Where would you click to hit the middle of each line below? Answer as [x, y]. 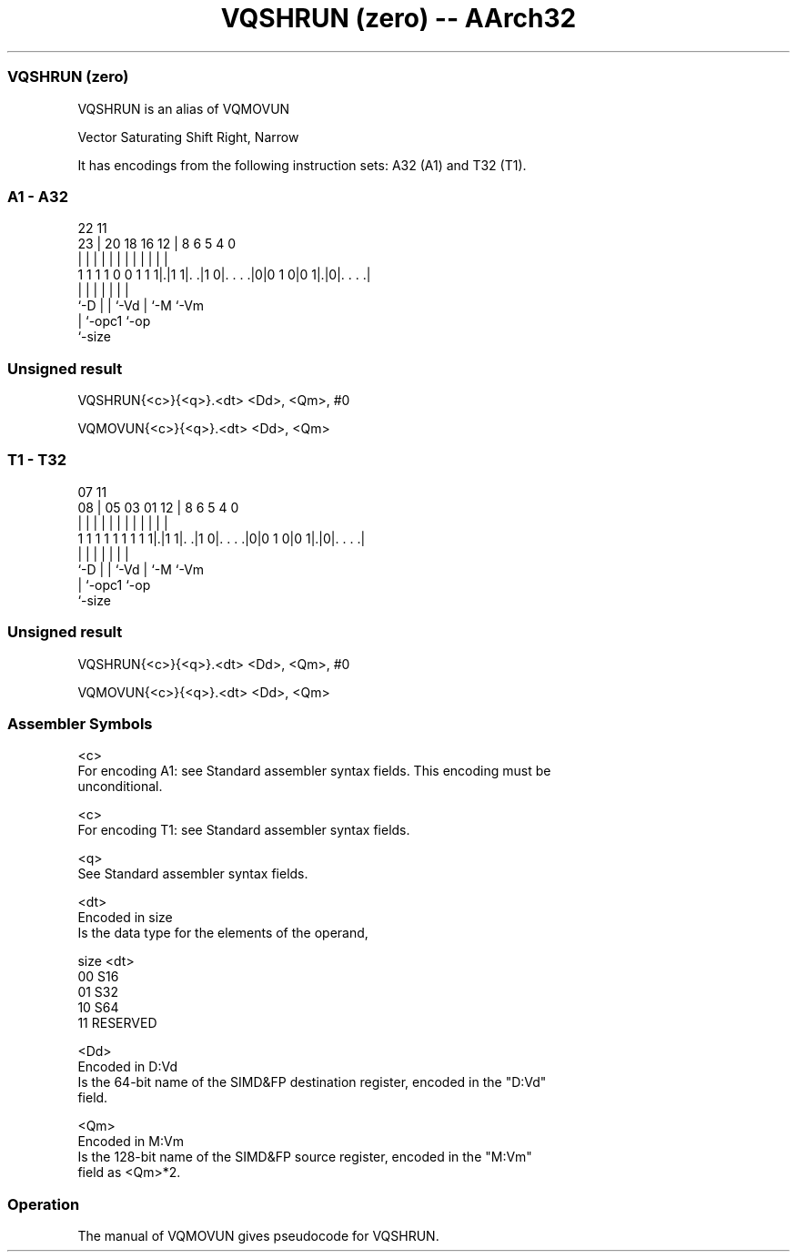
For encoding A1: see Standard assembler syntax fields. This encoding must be [314, 771]
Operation [44, 1204]
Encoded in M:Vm [131, 1142]
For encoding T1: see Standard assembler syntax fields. [244, 830]
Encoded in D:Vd [127, 1067]
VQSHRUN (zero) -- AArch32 [398, 18]
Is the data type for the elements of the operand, [223, 933]
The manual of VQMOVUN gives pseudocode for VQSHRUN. [258, 1236]
